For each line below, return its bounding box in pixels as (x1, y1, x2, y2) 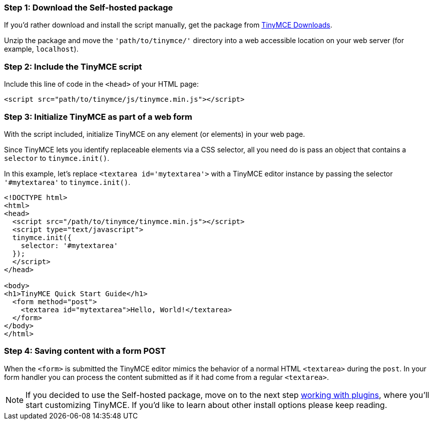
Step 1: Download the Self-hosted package (4, 3, 173, 13)
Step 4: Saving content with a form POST (4, 346, 166, 356)
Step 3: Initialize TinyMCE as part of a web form (4, 111, 192, 122)
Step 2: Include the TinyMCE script (4, 61, 142, 72)
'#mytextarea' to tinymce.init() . (4, 177, 131, 186)
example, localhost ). (4, 45, 79, 54)
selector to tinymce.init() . (4, 153, 110, 162)
